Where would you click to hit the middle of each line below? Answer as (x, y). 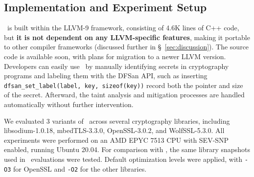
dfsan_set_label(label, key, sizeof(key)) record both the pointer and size (124, 85)
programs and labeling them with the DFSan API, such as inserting (106, 76)
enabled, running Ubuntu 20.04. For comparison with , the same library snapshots (127, 149)
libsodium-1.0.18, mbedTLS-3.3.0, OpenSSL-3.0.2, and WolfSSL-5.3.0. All (114, 130)
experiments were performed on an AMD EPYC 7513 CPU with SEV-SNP (116, 140)
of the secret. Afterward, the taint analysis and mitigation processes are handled (124, 95)
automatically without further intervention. (69, 104)
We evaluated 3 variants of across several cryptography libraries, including (117, 121)
